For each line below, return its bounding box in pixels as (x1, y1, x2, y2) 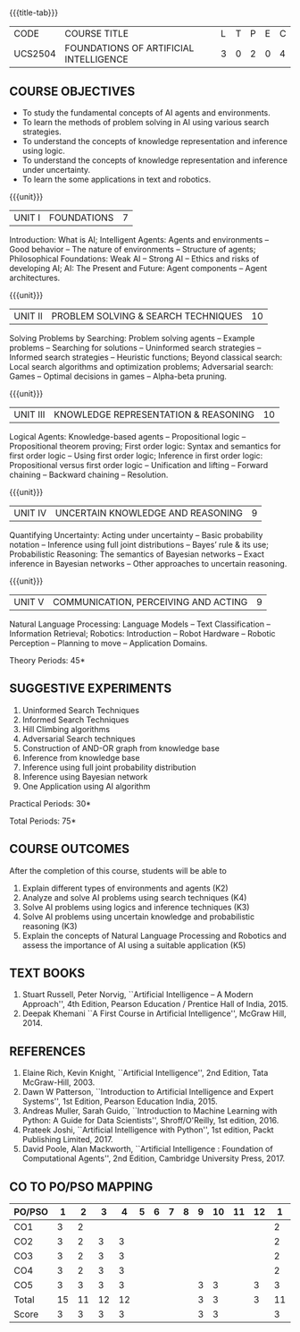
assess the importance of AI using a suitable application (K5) (21, 939, 246, 951)
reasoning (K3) (21, 920, 78, 931)
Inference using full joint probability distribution (21, 762, 196, 773)
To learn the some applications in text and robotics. (21, 174, 212, 184)
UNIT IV (13, 507, 47, 519)
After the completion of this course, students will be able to (9, 865, 228, 875)
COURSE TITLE (64, 28, 129, 40)
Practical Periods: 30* (9, 798, 92, 808)
